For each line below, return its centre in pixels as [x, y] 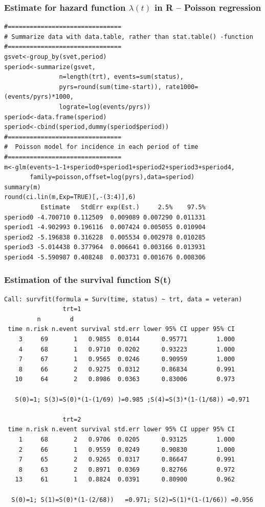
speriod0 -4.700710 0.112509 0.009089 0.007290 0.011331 [105, 217]
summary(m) [23, 187]
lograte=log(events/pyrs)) [105, 107]
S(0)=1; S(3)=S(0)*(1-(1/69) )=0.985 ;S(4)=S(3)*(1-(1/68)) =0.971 [132, 399]
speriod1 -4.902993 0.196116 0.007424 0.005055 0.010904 [105, 227]
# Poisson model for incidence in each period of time [101, 147]
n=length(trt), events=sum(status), [121, 77]
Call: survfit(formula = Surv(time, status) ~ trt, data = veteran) [123, 299]
